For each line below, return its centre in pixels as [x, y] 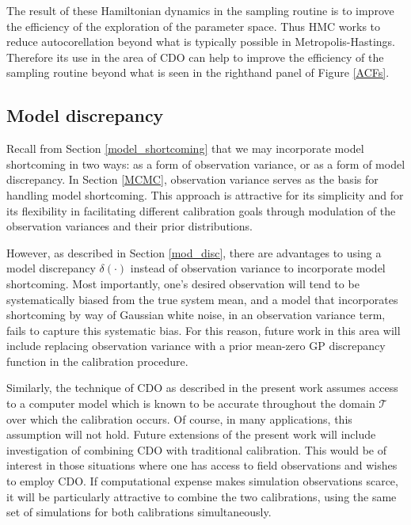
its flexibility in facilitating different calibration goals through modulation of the [201, 210]
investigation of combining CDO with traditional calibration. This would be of [196, 449]
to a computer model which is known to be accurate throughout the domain [191, 403]
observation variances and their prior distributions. [129, 226]
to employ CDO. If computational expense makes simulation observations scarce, [202, 481]
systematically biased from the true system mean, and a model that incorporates [202, 299]
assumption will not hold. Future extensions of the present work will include [191, 434]
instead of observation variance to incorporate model [258, 268]
